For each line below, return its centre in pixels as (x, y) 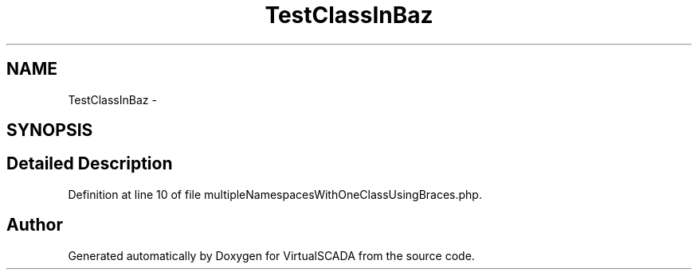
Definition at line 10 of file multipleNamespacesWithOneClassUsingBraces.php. (275, 194)
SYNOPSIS (50, 130)
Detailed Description (90, 164)
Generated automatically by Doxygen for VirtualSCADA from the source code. (271, 255)
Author (35, 225)
